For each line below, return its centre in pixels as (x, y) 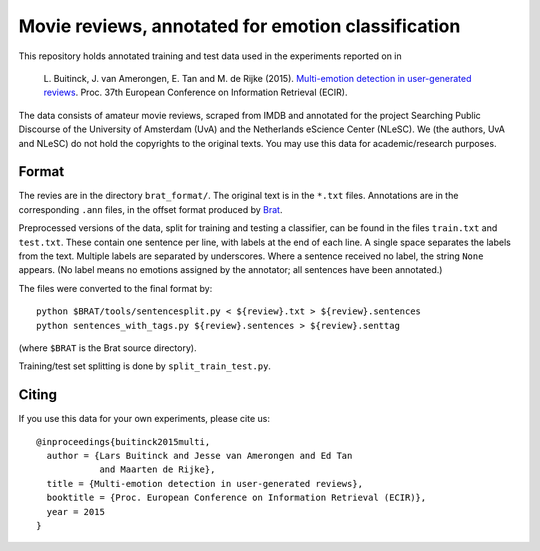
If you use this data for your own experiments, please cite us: (144, 419)
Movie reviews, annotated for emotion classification (239, 26)
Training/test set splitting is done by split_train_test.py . (145, 366)
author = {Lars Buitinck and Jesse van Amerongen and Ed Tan (199, 455)
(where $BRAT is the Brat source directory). (107, 347)
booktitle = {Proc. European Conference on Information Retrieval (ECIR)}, (236, 498)
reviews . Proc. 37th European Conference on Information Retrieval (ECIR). (195, 92)
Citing (37, 395)
